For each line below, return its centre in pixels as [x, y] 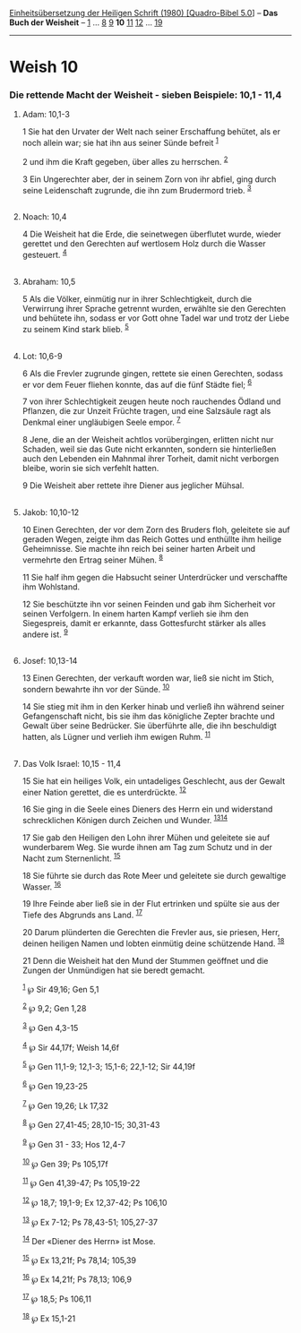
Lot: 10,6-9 [42, 356]
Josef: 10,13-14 [50, 661]
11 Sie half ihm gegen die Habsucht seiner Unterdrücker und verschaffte [155, 577]
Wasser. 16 [42, 886]
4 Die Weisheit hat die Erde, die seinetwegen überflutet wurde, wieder [152, 234]
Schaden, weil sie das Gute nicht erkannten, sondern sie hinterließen [149, 449]
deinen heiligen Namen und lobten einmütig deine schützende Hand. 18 [153, 942]
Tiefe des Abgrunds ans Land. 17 [82, 914]
